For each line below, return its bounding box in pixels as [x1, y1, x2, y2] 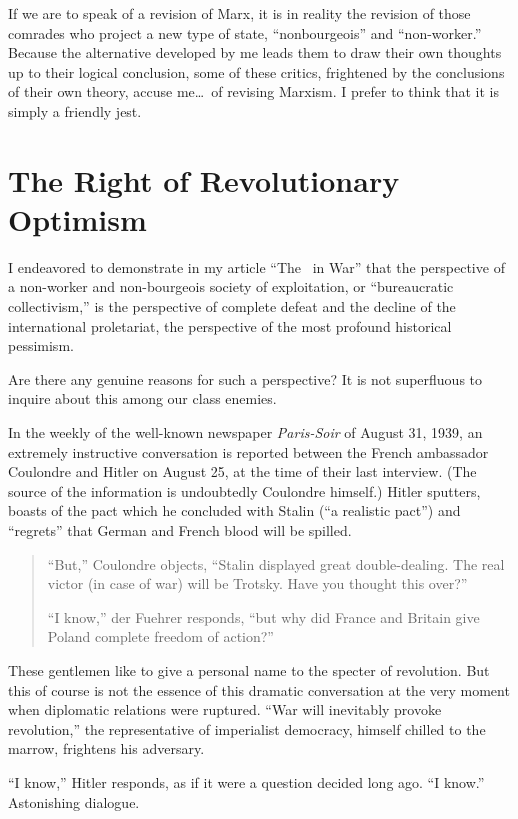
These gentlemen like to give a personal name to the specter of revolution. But [8, 659, 490, 680]
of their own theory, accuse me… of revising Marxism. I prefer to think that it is [8, 81, 499, 102]
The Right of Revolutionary [8, 159, 400, 200]
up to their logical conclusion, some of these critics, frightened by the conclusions [8, 61, 505, 82]
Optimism [8, 198, 147, 239]
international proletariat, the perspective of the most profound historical [8, 315, 452, 336]
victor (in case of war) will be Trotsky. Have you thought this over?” [47, 573, 468, 594]
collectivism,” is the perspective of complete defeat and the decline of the [8, 296, 456, 317]
